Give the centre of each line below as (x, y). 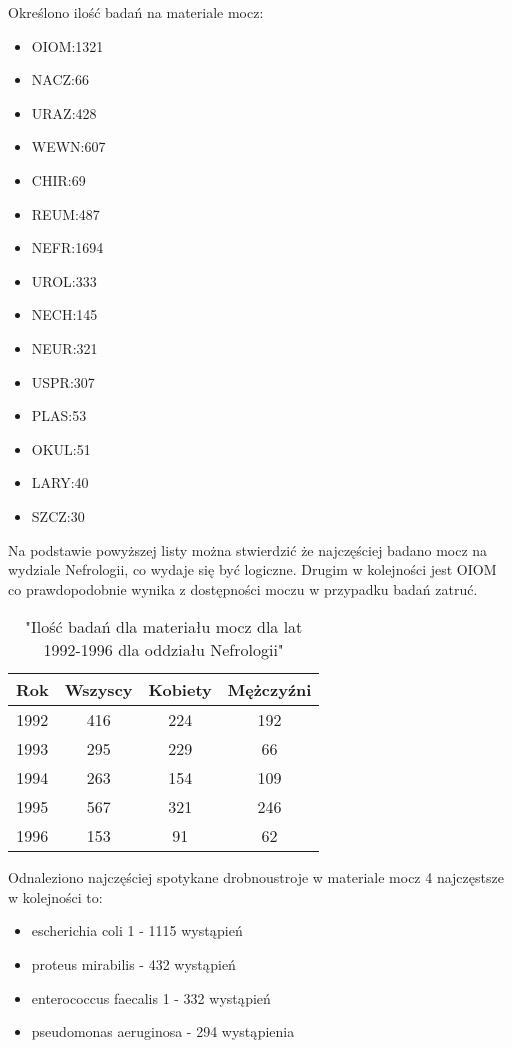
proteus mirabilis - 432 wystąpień (133, 964)
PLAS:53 (59, 415)
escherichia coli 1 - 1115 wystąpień (137, 930)
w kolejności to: (55, 896)
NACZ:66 (60, 79)
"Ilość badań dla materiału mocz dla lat (164, 627)
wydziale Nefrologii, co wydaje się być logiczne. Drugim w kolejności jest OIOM (252, 569)
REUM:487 (65, 213)
